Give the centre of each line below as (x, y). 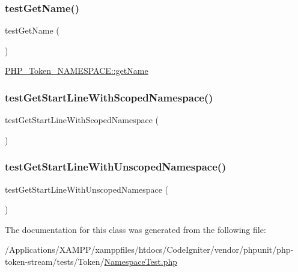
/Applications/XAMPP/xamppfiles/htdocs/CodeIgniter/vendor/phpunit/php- (149, 249)
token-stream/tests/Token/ (55, 261)
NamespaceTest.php (141, 261)
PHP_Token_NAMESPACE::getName (77, 71)
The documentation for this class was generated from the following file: (135, 229)
